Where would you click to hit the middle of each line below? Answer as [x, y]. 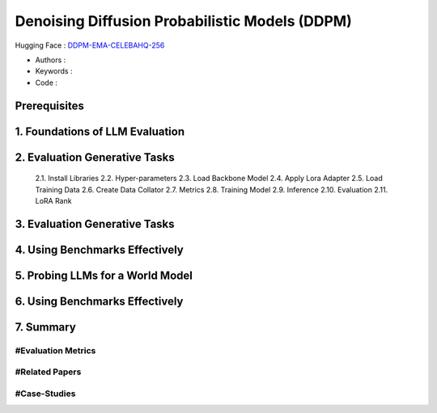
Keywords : [54, 71]
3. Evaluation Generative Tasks [95, 223]
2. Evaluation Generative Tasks [95, 157]
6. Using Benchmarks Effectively [99, 301]
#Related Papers [48, 372]
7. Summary [45, 327]
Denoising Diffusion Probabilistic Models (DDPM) [183, 21]
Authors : [51, 60]
